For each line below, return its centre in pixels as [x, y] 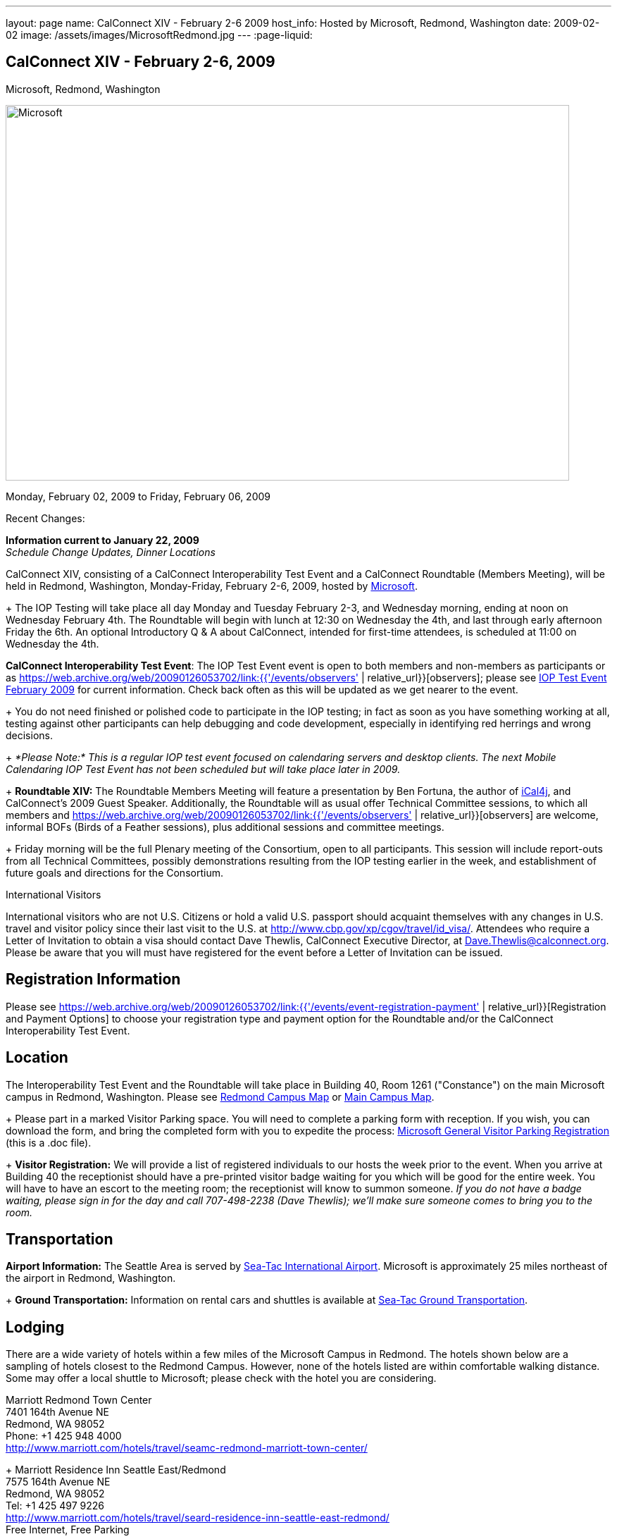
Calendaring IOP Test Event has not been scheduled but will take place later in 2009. [203, 769]
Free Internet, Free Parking [68, 1530]
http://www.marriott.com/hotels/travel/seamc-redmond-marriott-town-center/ [187, 1448]
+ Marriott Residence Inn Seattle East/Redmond [116, 1470]
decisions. [29, 735]
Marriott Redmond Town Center [79, 1400]
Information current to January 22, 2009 [102, 540]
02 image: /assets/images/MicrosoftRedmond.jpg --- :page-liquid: [159, 35]
